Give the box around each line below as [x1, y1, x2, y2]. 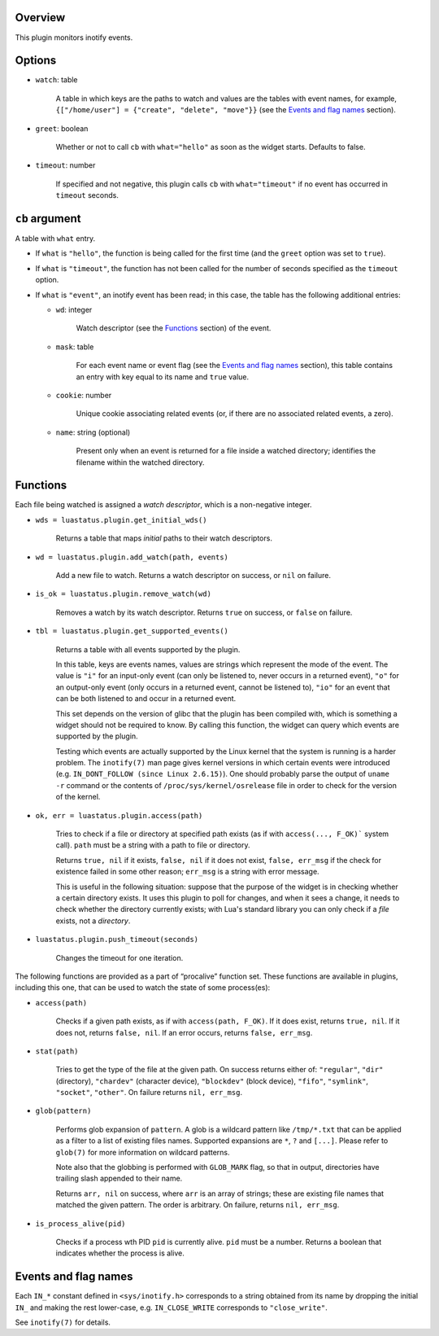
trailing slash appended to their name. [55, 1173, 183, 1184]
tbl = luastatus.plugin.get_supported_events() [35, 627, 229, 636]
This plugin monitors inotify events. [15, 33, 133, 42]
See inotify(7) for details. [15, 1317, 111, 1327]
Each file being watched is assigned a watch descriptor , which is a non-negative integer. [15, 500, 312, 510]
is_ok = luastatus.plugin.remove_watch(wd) [35, 589, 211, 598]
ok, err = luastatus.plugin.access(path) [35, 811, 203, 820]
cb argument [15, 212, 81, 226]
